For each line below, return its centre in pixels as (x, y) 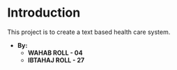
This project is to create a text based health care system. (89, 32)
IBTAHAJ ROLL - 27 (56, 60)
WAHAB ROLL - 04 (55, 53)
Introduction (44, 13)
